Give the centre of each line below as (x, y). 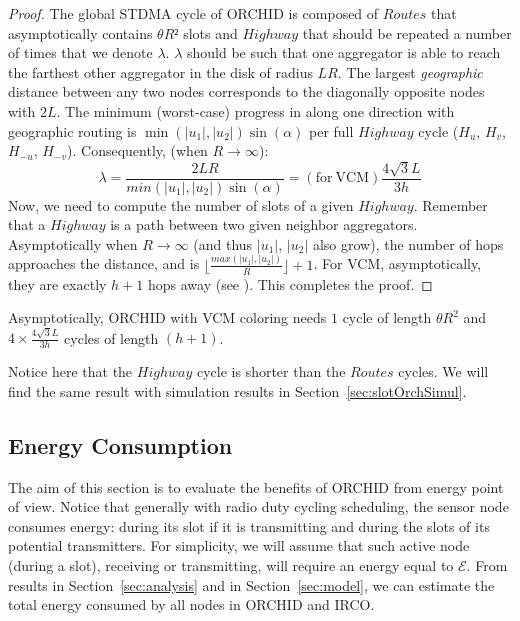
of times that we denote (80, 52)
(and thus (223, 243)
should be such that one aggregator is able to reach (343, 52)
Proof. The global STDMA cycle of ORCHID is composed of (193, 13)
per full (331, 130)
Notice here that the (70, 371)
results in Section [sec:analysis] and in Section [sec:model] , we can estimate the (251, 584)
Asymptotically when (73, 243)
